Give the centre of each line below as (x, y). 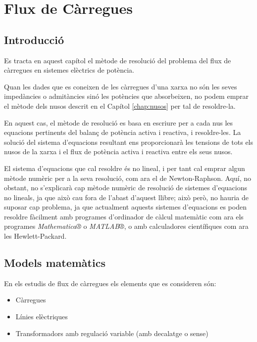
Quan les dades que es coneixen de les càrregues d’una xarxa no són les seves (121, 86)
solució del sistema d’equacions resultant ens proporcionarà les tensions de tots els (129, 142)
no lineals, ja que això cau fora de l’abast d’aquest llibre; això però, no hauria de (126, 197)
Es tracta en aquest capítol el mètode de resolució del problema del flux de (118, 60)
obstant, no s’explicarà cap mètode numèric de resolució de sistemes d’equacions (126, 188)
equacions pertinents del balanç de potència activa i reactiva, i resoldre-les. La (123, 132)
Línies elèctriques (42, 317)
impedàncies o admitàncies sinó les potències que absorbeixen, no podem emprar (127, 96)
